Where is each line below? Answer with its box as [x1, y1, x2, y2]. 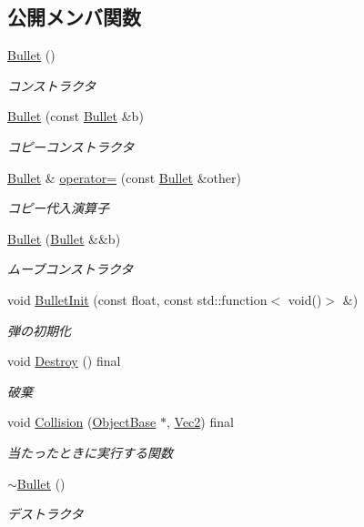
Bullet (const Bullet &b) [7, 106, 144, 126]
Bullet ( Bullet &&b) [7, 228, 121, 248]
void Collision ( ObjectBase [7, 412, 157, 431]
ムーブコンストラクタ [7, 259, 134, 279]
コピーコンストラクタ [7, 137, 135, 156]
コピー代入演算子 [7, 198, 109, 218]
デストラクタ [7, 504, 84, 523]
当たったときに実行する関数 [7, 442, 173, 461]
